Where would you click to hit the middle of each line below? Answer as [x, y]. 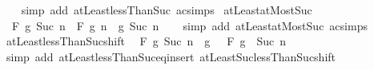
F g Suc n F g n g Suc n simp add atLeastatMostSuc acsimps [189, 25]
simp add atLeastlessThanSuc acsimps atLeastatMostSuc [167, 10]
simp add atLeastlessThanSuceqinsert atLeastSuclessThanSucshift [171, 56]
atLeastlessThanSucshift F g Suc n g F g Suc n [146, 41]
